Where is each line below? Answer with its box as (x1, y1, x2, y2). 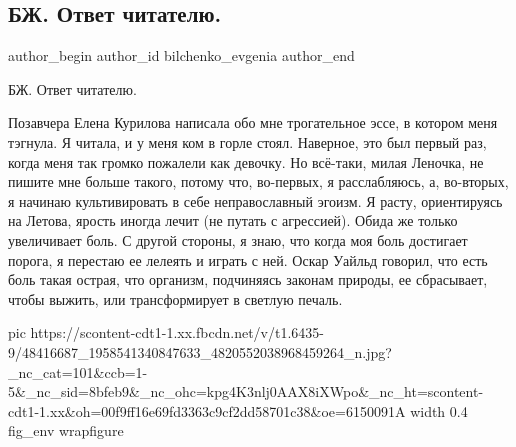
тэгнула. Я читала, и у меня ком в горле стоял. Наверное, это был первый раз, (8, 131, 487, 152)
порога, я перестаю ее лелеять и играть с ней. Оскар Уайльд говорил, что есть (8, 249, 488, 270)
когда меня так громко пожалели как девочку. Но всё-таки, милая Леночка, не (8, 151, 484, 172)
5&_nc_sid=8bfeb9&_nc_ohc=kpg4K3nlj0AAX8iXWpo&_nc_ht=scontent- (8, 381, 484, 402)
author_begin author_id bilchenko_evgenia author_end (8, 45, 355, 66)
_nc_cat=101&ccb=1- (8, 361, 148, 382)
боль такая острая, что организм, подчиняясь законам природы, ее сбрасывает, (8, 269, 488, 290)
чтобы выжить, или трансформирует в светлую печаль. (8, 288, 343, 309)
